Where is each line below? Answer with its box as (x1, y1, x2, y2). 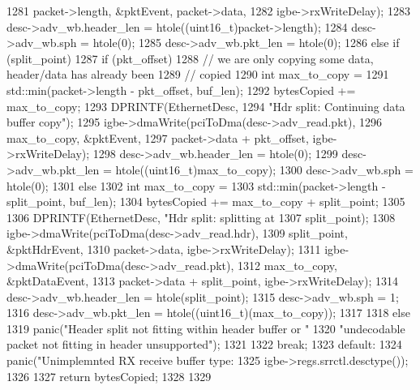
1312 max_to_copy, (238, 256, 337, 273)
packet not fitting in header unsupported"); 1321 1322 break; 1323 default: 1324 (6, 336, 402, 353)
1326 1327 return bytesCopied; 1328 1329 (6, 367, 212, 384)
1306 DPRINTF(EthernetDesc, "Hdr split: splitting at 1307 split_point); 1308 (6, 208, 396, 225)
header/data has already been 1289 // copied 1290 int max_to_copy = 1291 (6, 66, 389, 83)
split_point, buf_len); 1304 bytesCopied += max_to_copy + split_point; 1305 (6, 193, 405, 210)
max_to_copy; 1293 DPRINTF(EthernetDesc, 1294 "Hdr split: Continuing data (6, 97, 405, 114)
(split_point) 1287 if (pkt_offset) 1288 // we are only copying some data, (6, 49, 374, 66)
